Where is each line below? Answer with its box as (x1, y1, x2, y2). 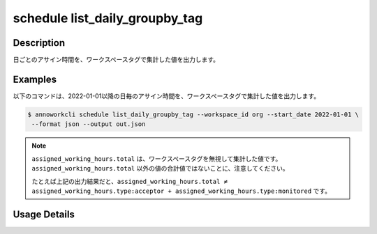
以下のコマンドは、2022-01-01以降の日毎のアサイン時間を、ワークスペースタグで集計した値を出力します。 (13, 91, 320, 100)
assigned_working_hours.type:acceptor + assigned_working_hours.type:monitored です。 (31, 187, 332, 195)
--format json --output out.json (31, 120, 146, 128)
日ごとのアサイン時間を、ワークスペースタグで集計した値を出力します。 (13, 56, 220, 64)
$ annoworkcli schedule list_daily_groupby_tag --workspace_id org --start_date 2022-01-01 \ (27, 110, 360, 118)
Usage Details (13, 208, 75, 220)
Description (13, 37, 66, 49)
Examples (13, 73, 57, 85)
